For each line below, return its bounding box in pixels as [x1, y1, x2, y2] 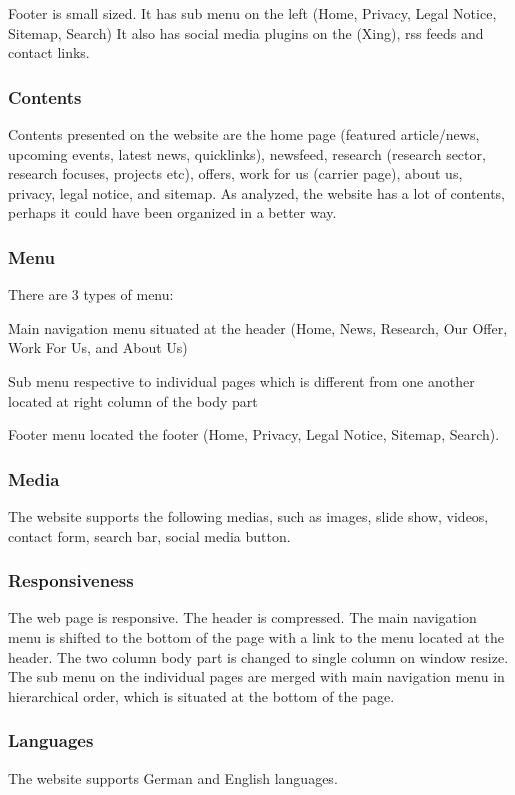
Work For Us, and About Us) [8, 337, 188, 358]
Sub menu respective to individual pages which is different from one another [8, 370, 475, 391]
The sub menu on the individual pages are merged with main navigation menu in [8, 666, 505, 687]
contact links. [8, 42, 90, 63]
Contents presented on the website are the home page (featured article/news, [8, 124, 480, 144]
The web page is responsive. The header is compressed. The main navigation [8, 607, 477, 628]
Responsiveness [8, 568, 134, 593]
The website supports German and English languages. [8, 767, 338, 788]
